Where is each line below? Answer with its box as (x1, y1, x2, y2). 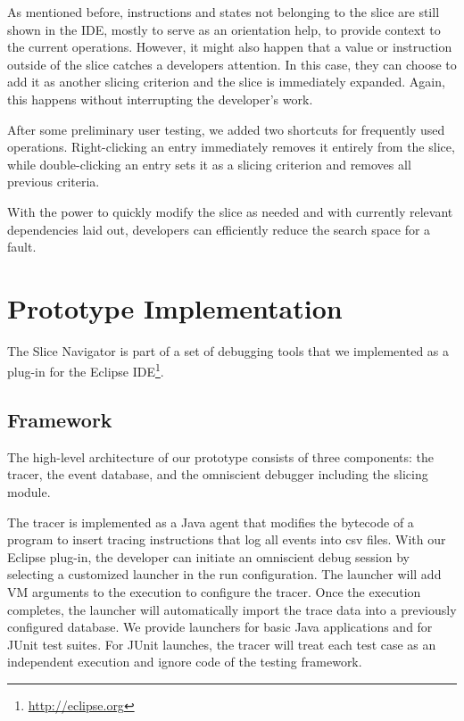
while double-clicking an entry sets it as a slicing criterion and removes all (7, 154, 411, 173)
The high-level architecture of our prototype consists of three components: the (7, 447, 435, 466)
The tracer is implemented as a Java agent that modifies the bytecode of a (7, 512, 414, 531)
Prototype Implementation (7, 289, 343, 326)
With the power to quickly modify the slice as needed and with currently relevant (7, 202, 453, 220)
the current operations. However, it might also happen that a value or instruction (7, 37, 452, 56)
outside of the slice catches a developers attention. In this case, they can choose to (7, 54, 457, 73)
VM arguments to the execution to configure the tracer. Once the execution (7, 583, 421, 601)
